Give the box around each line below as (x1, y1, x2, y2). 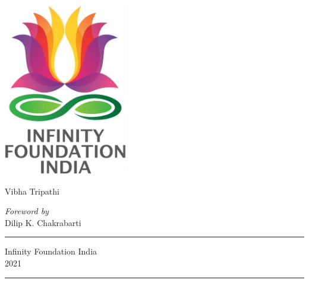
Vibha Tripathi (5, 185, 59, 197)
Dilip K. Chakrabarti (5, 216, 81, 228)
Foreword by (5, 205, 49, 217)
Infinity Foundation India (5, 245, 97, 257)
